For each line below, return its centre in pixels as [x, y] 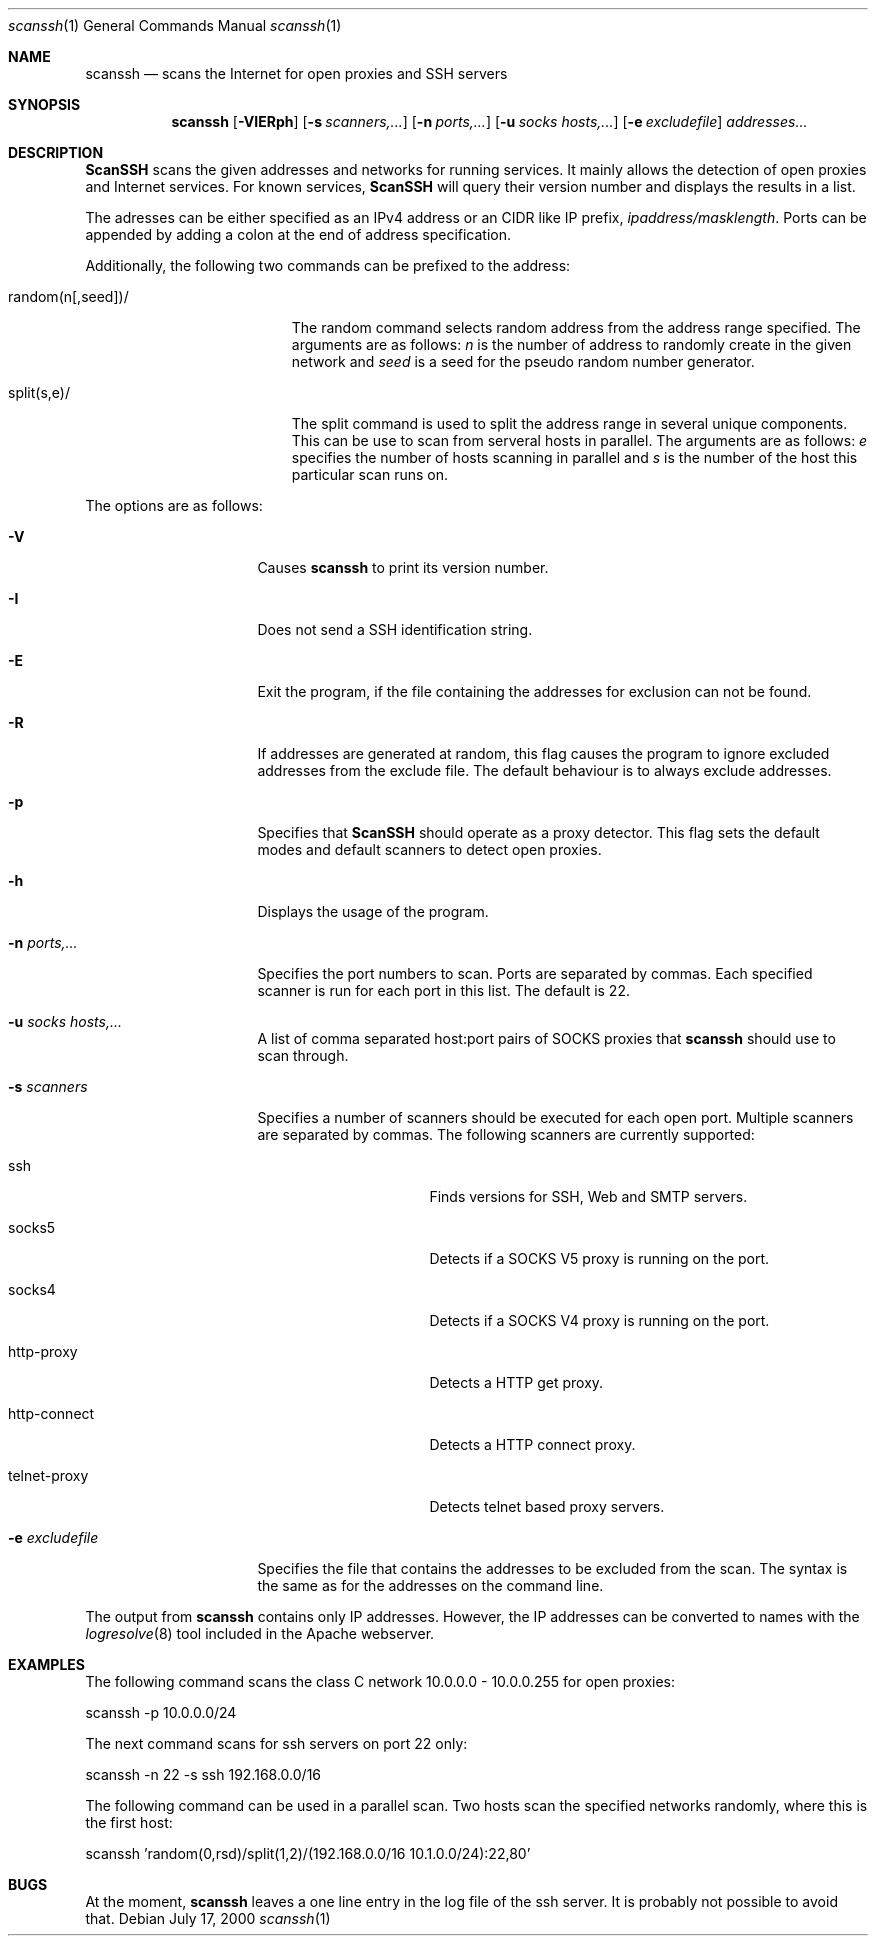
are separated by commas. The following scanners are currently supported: [506, 1134]
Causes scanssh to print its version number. [403, 567]
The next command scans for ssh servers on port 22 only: [276, 1743]
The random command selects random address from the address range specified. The [576, 327]
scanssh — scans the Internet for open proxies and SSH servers [296, 73]
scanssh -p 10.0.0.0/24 [161, 1712]
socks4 [32, 1289]
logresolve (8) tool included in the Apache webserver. [260, 1633]
